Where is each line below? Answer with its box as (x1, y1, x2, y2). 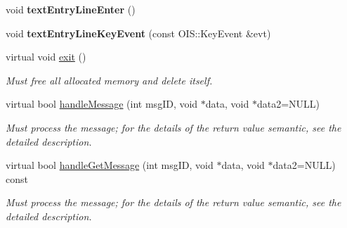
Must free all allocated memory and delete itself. (6, 72, 213, 87)
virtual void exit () (6, 49, 86, 64)
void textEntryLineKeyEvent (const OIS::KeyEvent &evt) (6, 25, 271, 40)
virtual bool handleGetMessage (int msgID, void (6, 158, 214, 172)
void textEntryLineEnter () (6, 2, 136, 16)
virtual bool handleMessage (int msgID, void (6, 96, 198, 111)
